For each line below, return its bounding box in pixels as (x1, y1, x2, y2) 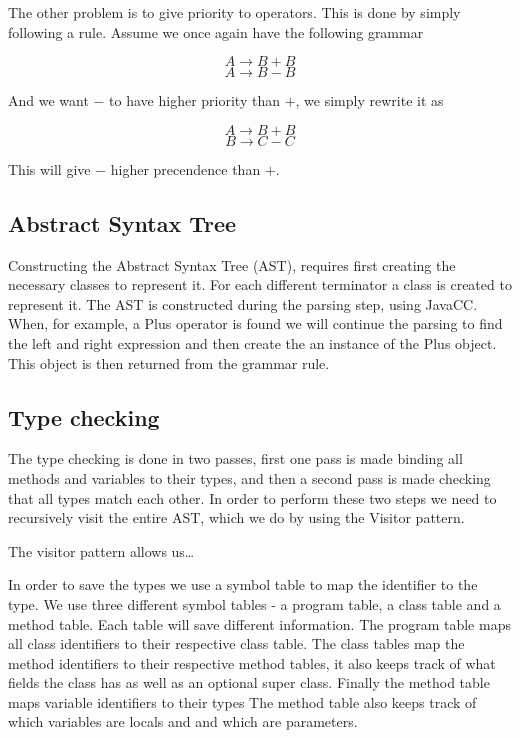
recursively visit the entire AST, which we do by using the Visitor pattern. (8, 507, 465, 528)
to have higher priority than (109, 90, 280, 111)
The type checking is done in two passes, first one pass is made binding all (8, 448, 463, 469)
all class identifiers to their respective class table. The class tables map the (8, 633, 465, 654)
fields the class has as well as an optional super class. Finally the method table (8, 672, 490, 693)
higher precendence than (110, 158, 261, 179)
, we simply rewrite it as (295, 90, 444, 111)
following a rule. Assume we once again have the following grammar (8, 21, 424, 42)
